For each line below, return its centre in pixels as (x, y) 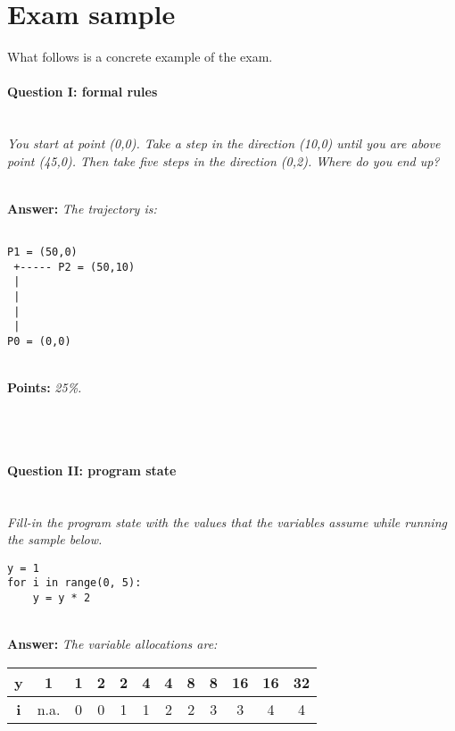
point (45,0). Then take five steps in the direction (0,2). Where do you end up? (223, 160)
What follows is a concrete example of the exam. (140, 57)
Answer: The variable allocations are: (112, 644)
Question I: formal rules (83, 92)
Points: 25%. (45, 387)
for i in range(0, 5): (74, 583)
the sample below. (55, 539)
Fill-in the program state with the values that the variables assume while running (227, 521)
